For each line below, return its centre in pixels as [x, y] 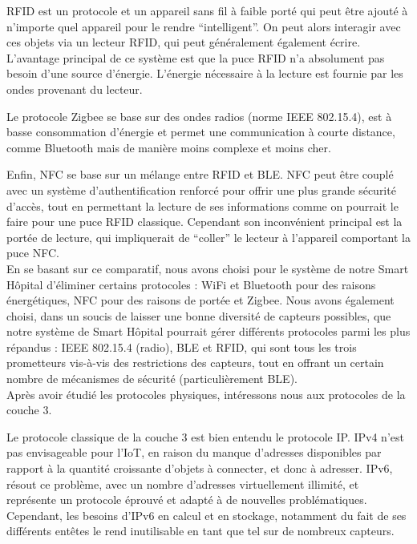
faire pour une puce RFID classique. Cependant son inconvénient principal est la [204, 222]
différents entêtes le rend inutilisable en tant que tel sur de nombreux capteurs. [200, 531]
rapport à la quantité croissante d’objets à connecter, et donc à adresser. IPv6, [200, 468]
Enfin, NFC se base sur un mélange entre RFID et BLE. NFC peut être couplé [200, 174]
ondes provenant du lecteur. [75, 89]
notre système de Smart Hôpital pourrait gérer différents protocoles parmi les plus [208, 331]
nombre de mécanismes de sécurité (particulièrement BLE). [152, 379]
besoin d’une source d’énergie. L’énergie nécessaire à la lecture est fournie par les [205, 73]
